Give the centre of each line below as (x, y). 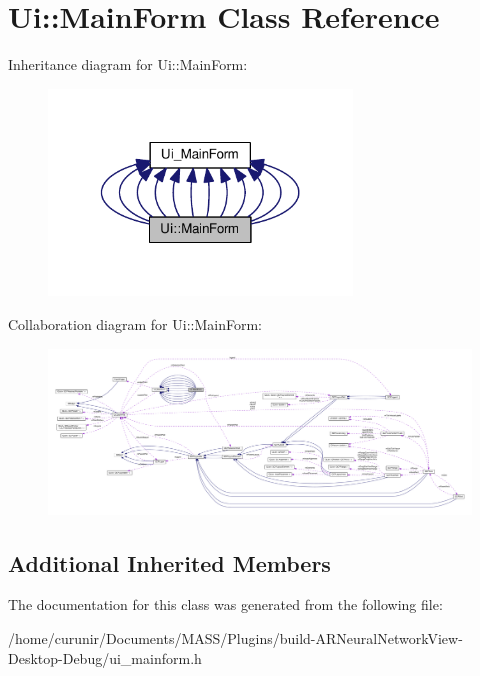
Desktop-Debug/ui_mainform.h (105, 657)
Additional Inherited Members (169, 562)
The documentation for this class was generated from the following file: (225, 604)
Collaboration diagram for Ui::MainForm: (135, 323)
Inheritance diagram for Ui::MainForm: (128, 64)
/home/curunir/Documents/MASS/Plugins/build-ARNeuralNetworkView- (235, 637)
